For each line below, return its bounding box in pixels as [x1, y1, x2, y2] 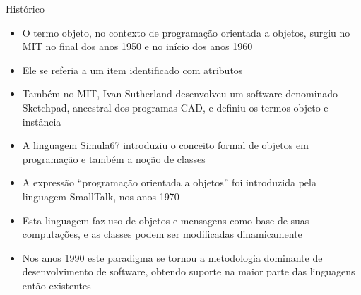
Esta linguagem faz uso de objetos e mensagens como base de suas [22, 212, 309, 227]
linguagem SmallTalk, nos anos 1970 [22, 188, 179, 203]
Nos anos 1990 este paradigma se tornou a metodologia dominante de [22, 250, 323, 265]
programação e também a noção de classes [22, 151, 206, 166]
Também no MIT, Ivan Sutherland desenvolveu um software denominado [22, 86, 338, 101]
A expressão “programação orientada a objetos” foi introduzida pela [22, 175, 316, 190]
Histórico [6, 1, 45, 16]
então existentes [22, 277, 91, 292]
